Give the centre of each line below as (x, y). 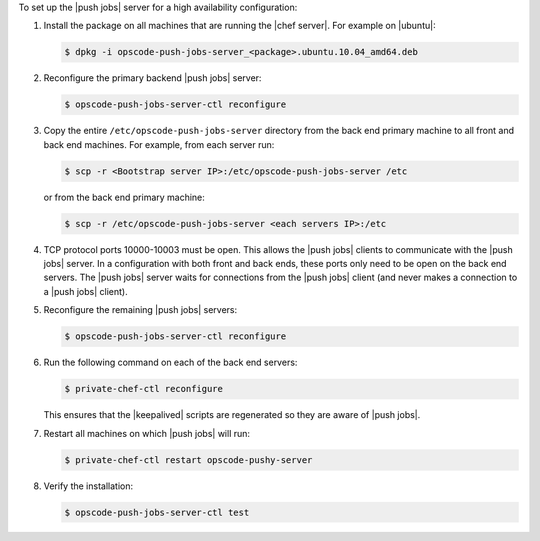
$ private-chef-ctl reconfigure (144, 389)
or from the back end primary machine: (124, 197)
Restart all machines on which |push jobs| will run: (146, 433)
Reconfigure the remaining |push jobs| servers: (140, 310)
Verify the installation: (88, 486)
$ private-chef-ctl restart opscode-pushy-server (188, 459)
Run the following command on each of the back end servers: (170, 362)
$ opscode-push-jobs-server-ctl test (157, 512)
